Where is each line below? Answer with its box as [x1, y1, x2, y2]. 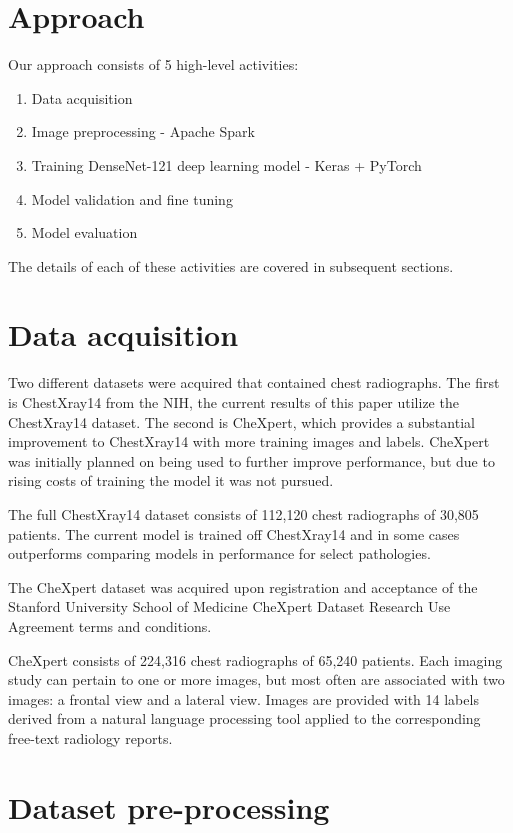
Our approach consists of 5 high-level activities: [8, 54, 299, 75]
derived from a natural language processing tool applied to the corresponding [8, 708, 481, 729]
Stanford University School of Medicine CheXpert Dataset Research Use [8, 596, 451, 617]
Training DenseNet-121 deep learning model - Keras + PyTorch [31, 154, 422, 175]
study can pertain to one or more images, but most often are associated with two [8, 669, 505, 690]
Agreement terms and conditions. [8, 615, 212, 636]
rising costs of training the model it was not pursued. [8, 470, 334, 491]
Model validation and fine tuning [31, 188, 233, 209]
